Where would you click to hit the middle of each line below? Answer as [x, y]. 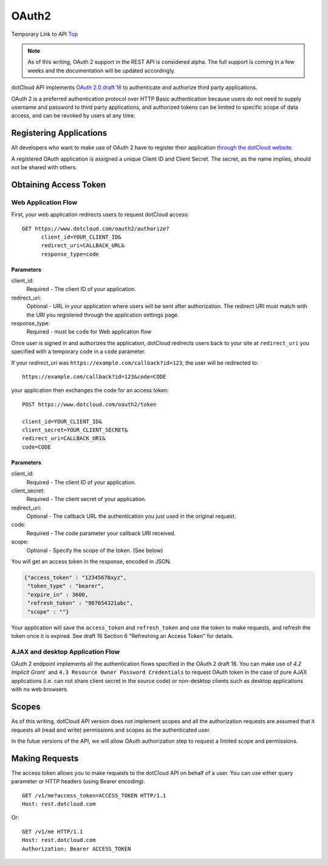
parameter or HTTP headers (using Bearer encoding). [78, 782]
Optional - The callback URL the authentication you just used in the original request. [131, 516]
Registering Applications [59, 133]
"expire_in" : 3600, [58, 594]
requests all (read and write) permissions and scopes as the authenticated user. [111, 730]
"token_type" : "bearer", [66, 586]
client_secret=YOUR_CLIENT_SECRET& [75, 430]
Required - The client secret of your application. [87, 499]
